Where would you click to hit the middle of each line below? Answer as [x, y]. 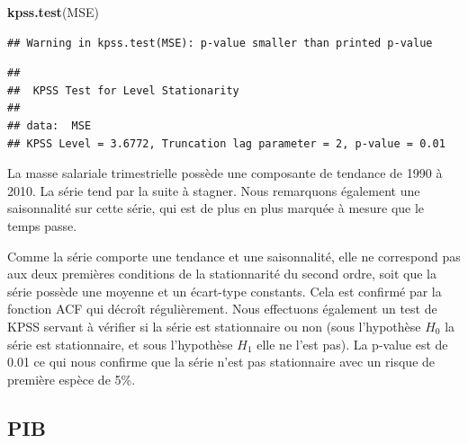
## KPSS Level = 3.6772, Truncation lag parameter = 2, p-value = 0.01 [226, 143]
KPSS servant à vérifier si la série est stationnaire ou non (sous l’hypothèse [214, 326]
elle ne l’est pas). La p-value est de [352, 344]
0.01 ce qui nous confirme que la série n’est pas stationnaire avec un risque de [221, 362]
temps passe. [42, 225]
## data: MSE [49, 125]
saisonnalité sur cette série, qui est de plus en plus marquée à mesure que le [216, 208]
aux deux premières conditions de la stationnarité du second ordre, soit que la [222, 274]
